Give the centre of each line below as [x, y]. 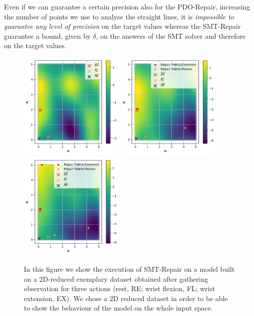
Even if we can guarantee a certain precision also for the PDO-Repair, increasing [127, 6]
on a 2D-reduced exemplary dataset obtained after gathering [116, 278]
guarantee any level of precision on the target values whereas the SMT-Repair [123, 26]
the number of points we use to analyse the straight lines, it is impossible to [119, 16]
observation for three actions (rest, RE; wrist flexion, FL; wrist [120, 288]
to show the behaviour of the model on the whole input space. [118, 308]
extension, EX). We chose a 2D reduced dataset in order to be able [126, 298]
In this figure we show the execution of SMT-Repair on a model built [129, 269]
